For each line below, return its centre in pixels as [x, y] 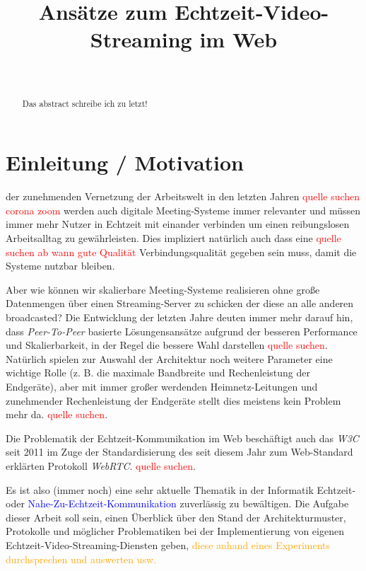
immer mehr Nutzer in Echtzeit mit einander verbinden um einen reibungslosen [178, 224]
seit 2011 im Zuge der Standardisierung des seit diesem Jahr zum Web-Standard [179, 452]
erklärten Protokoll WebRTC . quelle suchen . [101, 465]
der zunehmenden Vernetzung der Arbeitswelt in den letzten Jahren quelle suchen [183, 196]
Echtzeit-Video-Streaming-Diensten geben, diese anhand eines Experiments [168, 544]
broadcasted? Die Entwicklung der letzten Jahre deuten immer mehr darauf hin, [179, 317]
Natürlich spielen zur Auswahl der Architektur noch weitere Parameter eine [169, 358]
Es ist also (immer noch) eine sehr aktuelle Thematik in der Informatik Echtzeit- [181, 489]
